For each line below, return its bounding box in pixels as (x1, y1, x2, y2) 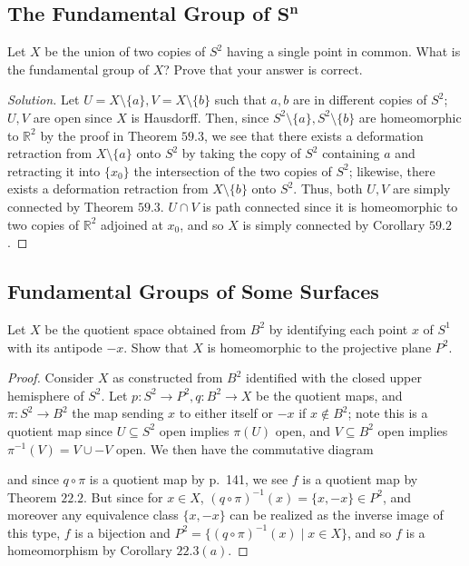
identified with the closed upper (246, 368, 422, 387)
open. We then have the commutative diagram (116, 439, 374, 458)
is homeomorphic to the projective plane (207, 337, 432, 356)
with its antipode (7, 337, 103, 356)
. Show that (123, 337, 189, 356)
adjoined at (100, 214, 163, 233)
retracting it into (7, 161, 101, 180)
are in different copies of (292, 90, 427, 109)
